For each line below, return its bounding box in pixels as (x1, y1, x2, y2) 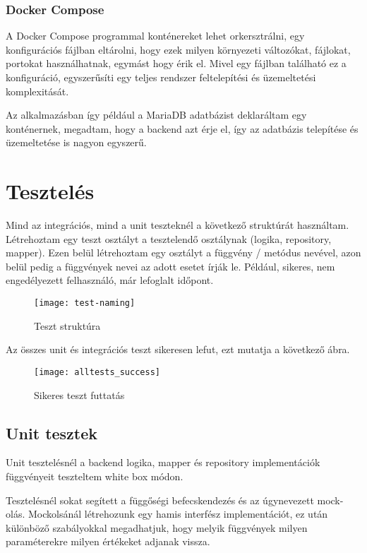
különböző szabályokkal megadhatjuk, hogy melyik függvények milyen (6, 520, 308, 535)
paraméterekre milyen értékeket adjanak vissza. (6, 534, 210, 549)
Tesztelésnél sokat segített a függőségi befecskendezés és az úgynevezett (6, 492, 314, 507)
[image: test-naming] (34, 298, 136, 309)
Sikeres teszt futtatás (34, 387, 125, 402)
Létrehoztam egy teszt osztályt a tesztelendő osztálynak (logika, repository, (6, 231, 332, 246)
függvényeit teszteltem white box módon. (6, 468, 183, 483)
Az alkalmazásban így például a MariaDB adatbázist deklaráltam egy (6, 107, 307, 122)
